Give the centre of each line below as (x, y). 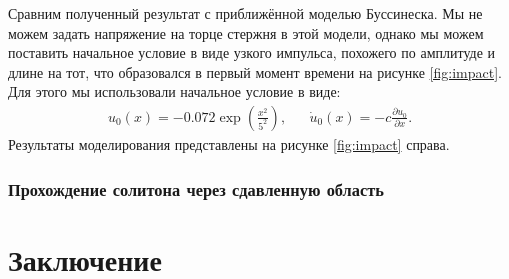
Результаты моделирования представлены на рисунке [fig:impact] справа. (229, 144)
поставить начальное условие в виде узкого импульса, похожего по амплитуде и (252, 52)
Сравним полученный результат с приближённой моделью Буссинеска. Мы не (245, 13)
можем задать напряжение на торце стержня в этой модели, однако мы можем (246, 32)
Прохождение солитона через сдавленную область (196, 188)
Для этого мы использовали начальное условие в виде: (174, 91)
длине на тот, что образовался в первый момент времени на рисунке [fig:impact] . (255, 71)
